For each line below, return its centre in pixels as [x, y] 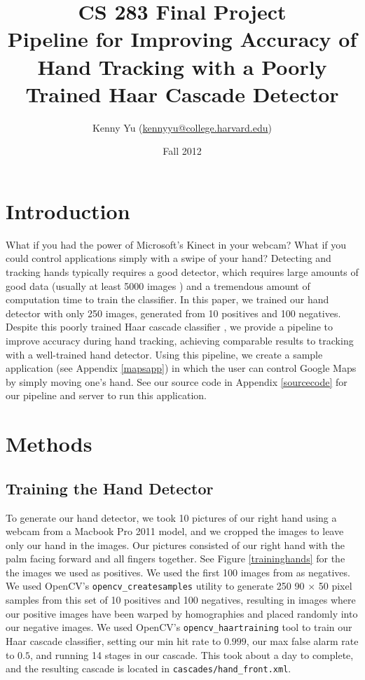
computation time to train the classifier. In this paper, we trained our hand [167, 299]
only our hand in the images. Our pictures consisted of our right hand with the [175, 544]
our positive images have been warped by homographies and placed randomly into [182, 613]
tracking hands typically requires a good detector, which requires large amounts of [182, 272]
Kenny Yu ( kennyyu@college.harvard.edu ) [182, 127]
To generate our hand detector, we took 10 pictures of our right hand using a [171, 517]
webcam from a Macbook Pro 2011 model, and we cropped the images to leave [175, 531]
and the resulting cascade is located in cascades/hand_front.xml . [149, 668]
